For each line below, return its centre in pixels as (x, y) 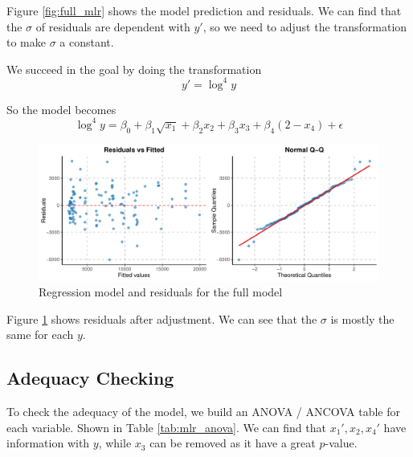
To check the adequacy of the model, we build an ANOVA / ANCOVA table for (204, 412)
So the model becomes (61, 109)
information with (48, 443)
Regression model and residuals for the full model (161, 292)
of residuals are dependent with (113, 26)
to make (26, 42)
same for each (40, 335)
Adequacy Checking (90, 378)
